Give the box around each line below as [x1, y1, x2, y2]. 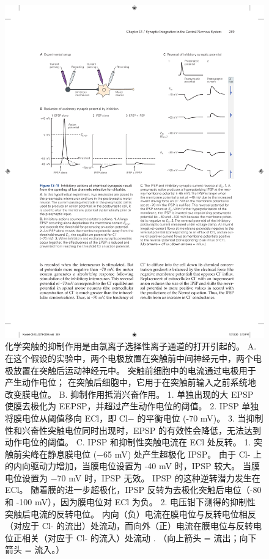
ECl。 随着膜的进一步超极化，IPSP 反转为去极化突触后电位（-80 [5, 483, 262, 496]
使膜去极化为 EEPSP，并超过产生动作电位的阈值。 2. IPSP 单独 [5, 400, 259, 412]
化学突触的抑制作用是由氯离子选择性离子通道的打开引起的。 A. [5, 340, 257, 353]
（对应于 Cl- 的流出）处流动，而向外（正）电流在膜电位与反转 [5, 519, 253, 532]
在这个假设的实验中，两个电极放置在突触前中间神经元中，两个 [5, 351, 253, 364]
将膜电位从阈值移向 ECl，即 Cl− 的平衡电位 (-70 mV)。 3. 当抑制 [5, 411, 263, 424]
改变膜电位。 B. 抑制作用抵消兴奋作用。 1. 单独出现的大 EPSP [5, 387, 254, 400]
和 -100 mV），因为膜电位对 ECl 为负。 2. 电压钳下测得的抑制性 [5, 495, 256, 508]
